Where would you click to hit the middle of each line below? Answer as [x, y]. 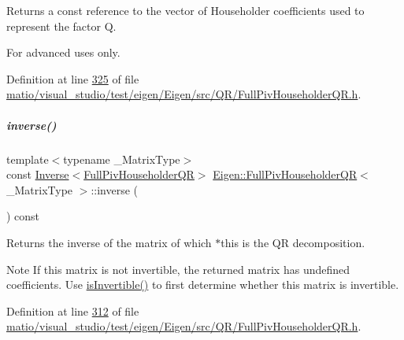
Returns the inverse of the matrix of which [109, 242]
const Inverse [38, 174]
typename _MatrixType [122, 159]
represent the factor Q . [61, 26]
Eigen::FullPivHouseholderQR [285, 174]
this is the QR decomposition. [293, 242]
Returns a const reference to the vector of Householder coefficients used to [185, 10]
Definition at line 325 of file [73, 78]
